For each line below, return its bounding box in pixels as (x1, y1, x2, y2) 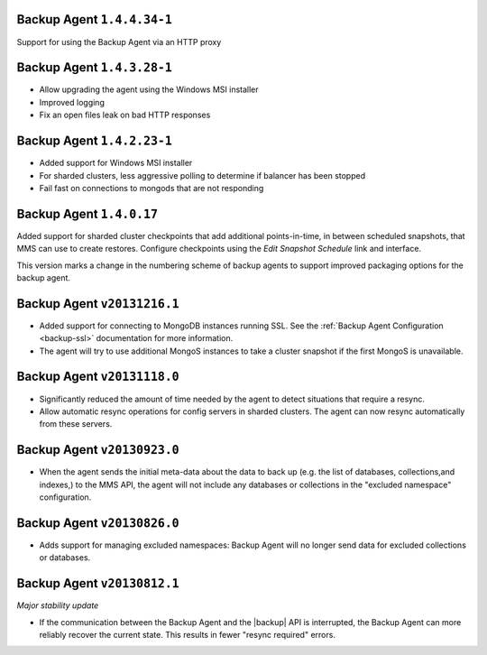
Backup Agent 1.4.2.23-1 (16, 134, 173, 149)
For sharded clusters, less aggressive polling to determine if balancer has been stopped (39, 170, 365, 180)
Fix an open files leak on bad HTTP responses (39, 109, 211, 121)
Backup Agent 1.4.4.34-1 (16, 12, 173, 27)
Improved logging (39, 97, 106, 107)
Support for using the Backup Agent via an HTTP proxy (16, 36, 222, 47)
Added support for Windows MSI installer (39, 158, 193, 169)
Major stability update (16, 600, 99, 611)
